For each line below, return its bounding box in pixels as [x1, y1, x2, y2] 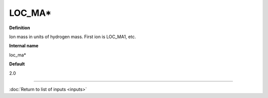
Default [9, 61, 25, 67]
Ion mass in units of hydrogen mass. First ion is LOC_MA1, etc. [9, 34, 136, 40]
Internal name [9, 43, 39, 49]
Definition [9, 25, 30, 31]
